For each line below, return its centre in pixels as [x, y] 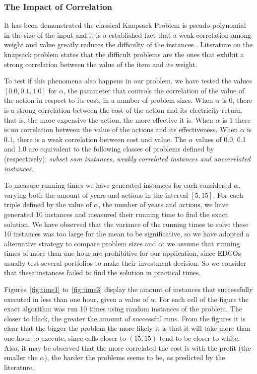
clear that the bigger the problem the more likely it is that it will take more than [127, 328]
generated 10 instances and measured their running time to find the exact [116, 214]
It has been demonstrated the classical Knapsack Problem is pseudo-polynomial [125, 25]
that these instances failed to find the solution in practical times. [102, 272]
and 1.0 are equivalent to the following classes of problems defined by [109, 149]
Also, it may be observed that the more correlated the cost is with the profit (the [128, 347]
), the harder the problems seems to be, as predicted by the [135, 357]
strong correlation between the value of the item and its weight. [101, 64]
